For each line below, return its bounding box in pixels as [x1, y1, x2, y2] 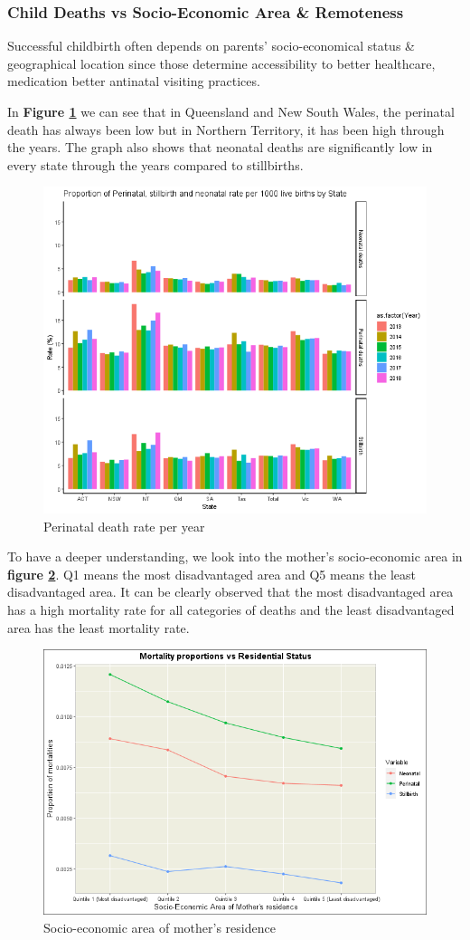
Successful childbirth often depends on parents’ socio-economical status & [7, 36, 415, 55]
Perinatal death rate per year [43, 516, 205, 535]
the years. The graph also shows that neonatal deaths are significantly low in [7, 138, 433, 157]
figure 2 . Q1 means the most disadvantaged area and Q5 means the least [7, 564, 416, 583]
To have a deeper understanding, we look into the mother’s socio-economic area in [7, 547, 463, 566]
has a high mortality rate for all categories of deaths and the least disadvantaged [7, 599, 455, 619]
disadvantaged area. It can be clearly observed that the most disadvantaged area [7, 582, 454, 601]
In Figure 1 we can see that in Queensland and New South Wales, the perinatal [7, 102, 455, 120]
